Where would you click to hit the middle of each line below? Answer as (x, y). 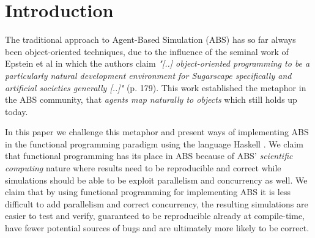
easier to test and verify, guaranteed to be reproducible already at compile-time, (155, 216)
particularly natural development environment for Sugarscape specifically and (148, 75)
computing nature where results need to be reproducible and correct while (143, 168)
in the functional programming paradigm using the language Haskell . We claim (154, 143)
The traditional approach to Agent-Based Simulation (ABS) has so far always (150, 39)
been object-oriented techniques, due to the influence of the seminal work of (147, 51)
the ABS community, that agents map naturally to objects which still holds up (151, 99)
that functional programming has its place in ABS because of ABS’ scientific (149, 156)
